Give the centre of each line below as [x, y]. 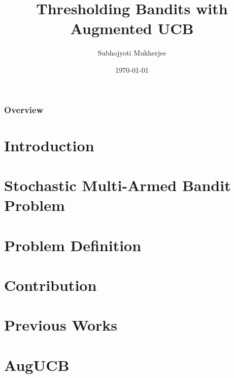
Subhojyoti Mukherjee [132, 53]
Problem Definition [73, 245]
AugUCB [37, 364]
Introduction [49, 145]
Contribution [51, 285]
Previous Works [61, 325]
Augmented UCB [132, 28]
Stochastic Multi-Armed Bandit [118, 185]
